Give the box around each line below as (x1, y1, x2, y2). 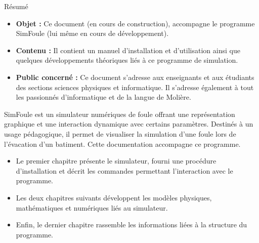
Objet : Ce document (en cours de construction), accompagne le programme (16, 18, 255, 28)
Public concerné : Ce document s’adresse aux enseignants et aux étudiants (16, 71, 254, 82)
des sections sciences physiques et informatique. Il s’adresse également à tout (16, 82, 254, 92)
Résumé (4, 1, 28, 11)
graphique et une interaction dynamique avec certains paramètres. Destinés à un (4, 118, 253, 129)
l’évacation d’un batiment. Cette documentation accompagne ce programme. (4, 138, 241, 149)
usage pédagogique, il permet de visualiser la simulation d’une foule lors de (4, 128, 236, 139)
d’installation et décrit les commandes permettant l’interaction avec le (16, 165, 233, 176)
